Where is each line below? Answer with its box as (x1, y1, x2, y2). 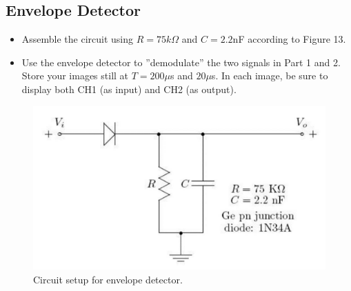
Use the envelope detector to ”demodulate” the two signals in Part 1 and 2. (21, 54, 341, 69)
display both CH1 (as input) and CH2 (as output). (21, 81, 237, 96)
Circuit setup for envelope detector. (33, 272, 183, 286)
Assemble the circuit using (21, 32, 134, 46)
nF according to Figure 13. (232, 32, 346, 46)
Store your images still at (21, 68, 129, 83)
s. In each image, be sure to (211, 68, 328, 83)
